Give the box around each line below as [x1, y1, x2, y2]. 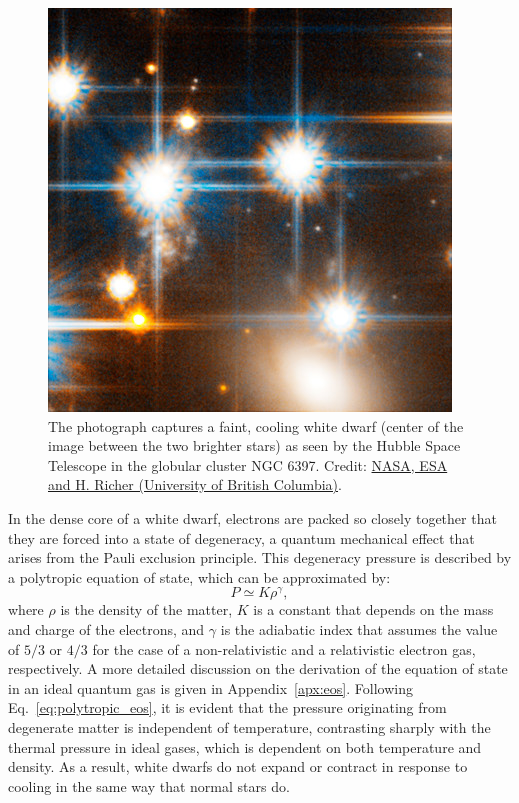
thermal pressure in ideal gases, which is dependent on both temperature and [8, 736, 482, 757]
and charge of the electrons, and [8, 619, 205, 640]
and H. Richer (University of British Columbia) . [48, 474, 342, 495]
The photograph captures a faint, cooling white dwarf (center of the [48, 415, 464, 436]
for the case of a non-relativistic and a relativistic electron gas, [92, 638, 476, 659]
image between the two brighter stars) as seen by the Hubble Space [48, 435, 461, 456]
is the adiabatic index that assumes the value [220, 619, 498, 640]
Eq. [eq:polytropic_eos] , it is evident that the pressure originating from [8, 697, 447, 718]
